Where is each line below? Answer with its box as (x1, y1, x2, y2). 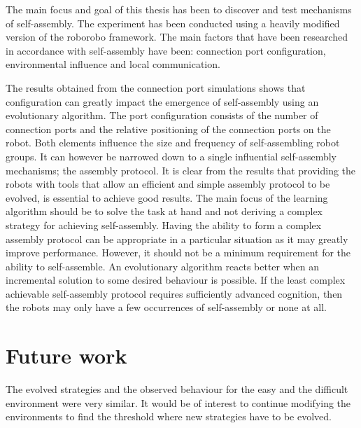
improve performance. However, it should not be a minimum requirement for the (6, 245, 351, 260)
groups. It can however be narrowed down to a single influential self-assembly (6, 149, 337, 163)
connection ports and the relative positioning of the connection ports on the (6, 121, 331, 136)
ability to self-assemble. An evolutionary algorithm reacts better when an (6, 258, 320, 273)
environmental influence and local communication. (6, 57, 220, 71)
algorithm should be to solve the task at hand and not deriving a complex (6, 204, 323, 219)
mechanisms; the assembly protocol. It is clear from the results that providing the (6, 163, 356, 177)
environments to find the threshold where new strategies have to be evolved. (6, 409, 332, 424)
